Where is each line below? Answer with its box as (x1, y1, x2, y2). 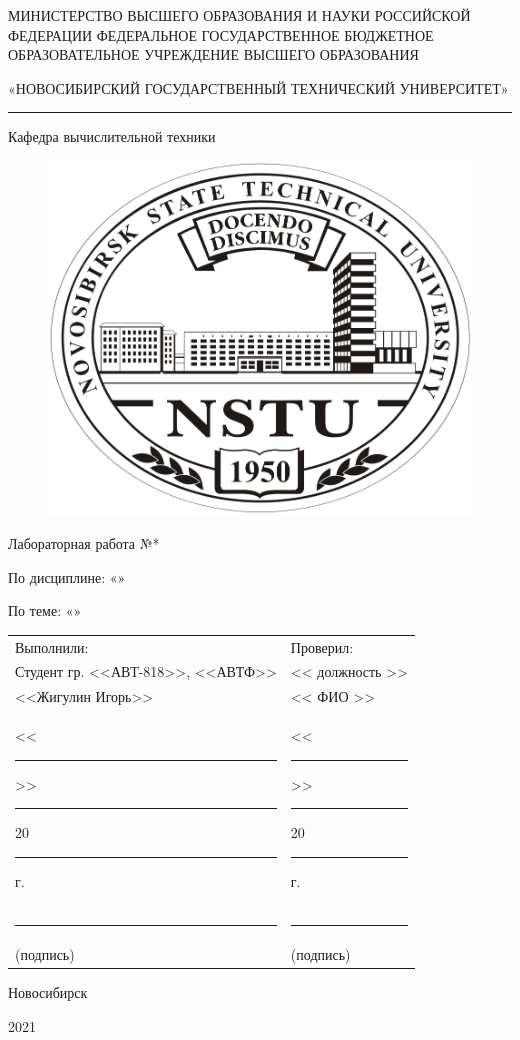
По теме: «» (8, 600, 82, 621)
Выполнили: (15, 636, 89, 657)
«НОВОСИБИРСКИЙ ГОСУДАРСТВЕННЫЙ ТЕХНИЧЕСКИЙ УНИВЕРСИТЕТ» (8, 77, 509, 98)
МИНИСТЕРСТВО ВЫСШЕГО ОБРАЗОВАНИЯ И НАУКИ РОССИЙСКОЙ (8, 5, 471, 25)
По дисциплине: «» (8, 566, 126, 587)
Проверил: (290, 636, 354, 657)
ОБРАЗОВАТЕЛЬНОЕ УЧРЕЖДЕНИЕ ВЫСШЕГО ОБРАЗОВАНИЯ (8, 44, 419, 65)
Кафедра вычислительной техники (8, 126, 216, 147)
